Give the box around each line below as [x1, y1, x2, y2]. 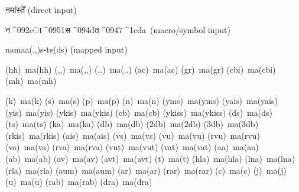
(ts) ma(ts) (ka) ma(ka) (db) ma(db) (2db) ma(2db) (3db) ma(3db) [5, 118, 259, 130]
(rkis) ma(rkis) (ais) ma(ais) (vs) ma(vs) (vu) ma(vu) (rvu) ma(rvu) [5, 129, 260, 141]
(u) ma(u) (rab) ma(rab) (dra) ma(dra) [5, 175, 152, 188]
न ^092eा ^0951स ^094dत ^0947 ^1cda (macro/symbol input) [5, 23, 230, 35]
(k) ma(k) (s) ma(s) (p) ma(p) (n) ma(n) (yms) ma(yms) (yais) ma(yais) [5, 94, 278, 106]
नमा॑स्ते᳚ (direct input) [5, 4, 77, 15]
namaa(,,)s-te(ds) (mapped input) [5, 43, 128, 56]
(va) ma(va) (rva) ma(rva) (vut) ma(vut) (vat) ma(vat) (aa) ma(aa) [5, 141, 259, 153]
